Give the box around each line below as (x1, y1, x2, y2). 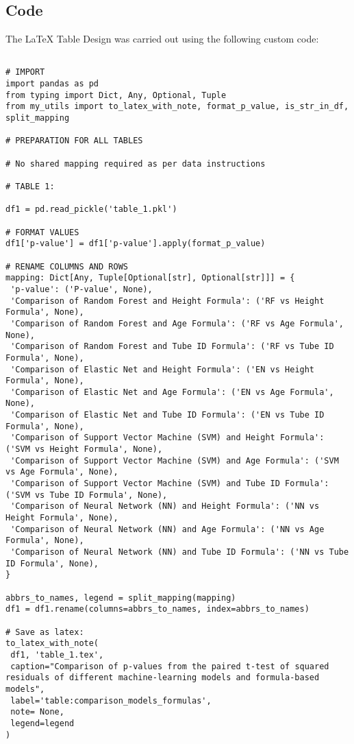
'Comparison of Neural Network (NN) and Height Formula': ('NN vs (10, 501, 320, 512)
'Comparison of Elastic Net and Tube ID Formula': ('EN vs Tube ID (10, 410, 325, 420)
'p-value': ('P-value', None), (10, 284, 153, 294)
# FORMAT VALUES (5, 227, 79, 237)
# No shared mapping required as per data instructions (5, 158, 266, 169)
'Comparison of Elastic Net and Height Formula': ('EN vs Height (10, 364, 315, 374)
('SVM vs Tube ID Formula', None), (5, 490, 168, 500)
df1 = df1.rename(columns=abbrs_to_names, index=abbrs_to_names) (5, 604, 309, 614)
